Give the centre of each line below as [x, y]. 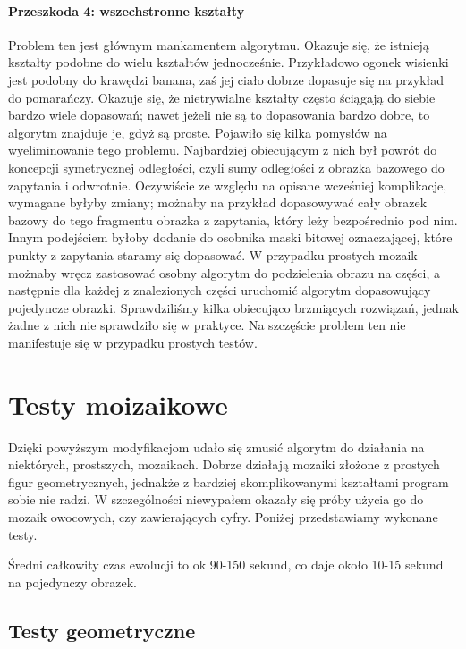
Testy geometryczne [102, 630]
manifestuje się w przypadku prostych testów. [133, 342]
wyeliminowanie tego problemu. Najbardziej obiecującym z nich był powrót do [223, 150]
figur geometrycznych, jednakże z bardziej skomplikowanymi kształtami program [229, 481]
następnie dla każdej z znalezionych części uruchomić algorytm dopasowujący [220, 290]
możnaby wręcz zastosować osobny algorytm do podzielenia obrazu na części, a [224, 272]
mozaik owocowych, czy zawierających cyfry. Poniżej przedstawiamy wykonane [223, 516]
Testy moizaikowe [118, 404]
